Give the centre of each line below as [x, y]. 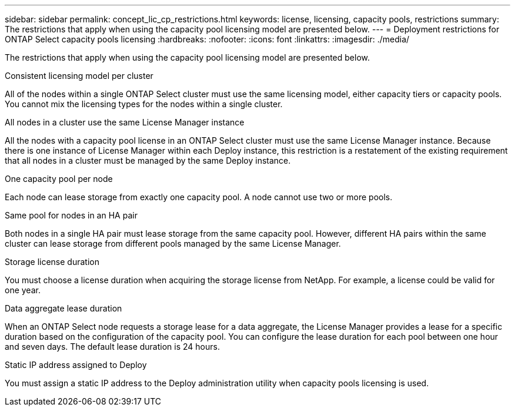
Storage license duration [52, 262]
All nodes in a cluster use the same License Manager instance [125, 122]
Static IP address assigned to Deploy [76, 365]
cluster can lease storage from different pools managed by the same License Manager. [173, 243]
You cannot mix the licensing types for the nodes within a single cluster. [144, 104]
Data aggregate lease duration [63, 308]
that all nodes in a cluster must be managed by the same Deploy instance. [148, 160]
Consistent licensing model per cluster [79, 76]
